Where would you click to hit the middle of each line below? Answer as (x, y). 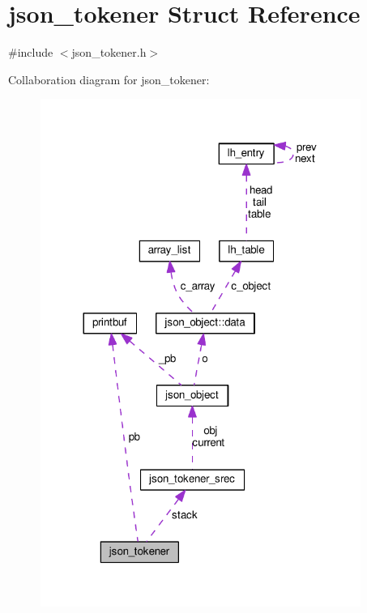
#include (31, 52)
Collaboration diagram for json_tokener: (109, 79)
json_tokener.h (109, 52)
